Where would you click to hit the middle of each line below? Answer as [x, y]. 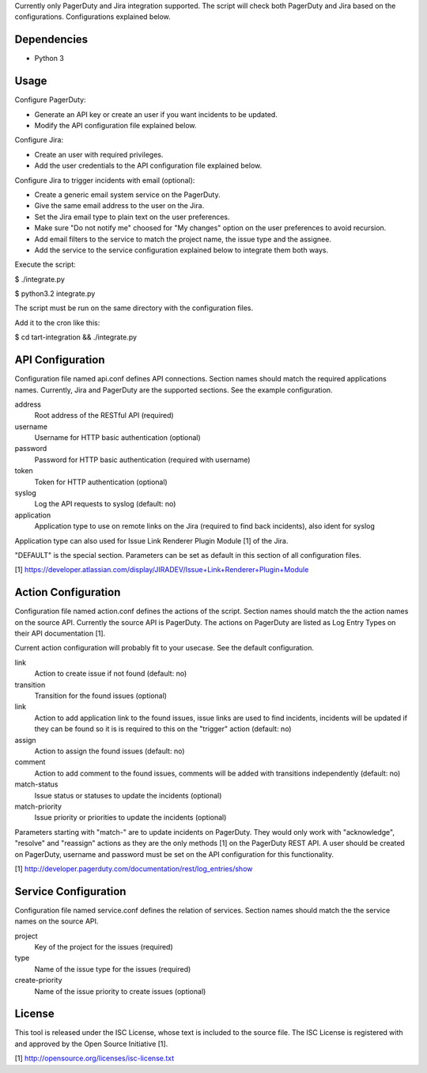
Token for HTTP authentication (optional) [101, 482]
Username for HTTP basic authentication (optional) [117, 438]
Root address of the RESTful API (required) [104, 415]
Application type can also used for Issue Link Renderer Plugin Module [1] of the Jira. [151, 540]
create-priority [38, 980]
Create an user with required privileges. [99, 154]
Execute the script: [45, 264]
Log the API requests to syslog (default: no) [105, 504]
